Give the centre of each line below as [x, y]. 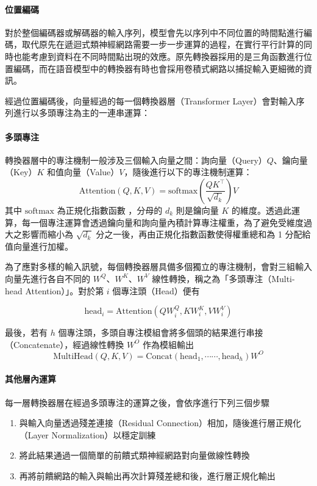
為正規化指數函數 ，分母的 [110, 210]
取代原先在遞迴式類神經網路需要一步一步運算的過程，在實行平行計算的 [162, 44]
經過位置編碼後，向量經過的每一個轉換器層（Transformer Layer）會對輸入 [151, 100]
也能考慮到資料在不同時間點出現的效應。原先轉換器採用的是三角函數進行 [158, 56]
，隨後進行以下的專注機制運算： [188, 172]
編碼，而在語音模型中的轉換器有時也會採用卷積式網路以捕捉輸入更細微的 [158, 68]
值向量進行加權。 [39, 246]
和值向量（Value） [83, 172]
